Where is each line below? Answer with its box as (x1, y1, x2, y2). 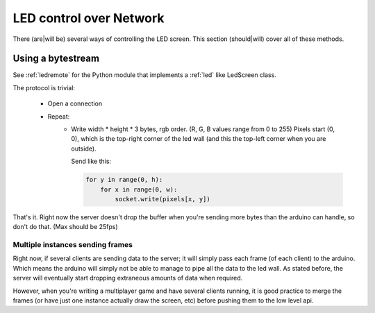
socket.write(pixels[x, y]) (115, 195, 211, 203)
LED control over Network (12, 10, 165, 26)
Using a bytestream (12, 53, 100, 65)
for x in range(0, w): (100, 185, 178, 194)
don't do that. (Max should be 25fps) (12, 223, 118, 231)
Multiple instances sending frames (12, 240, 133, 250)
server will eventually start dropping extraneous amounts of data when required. (12, 274, 243, 282)
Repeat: (47, 112, 70, 121)
